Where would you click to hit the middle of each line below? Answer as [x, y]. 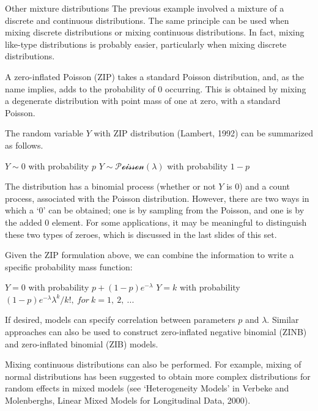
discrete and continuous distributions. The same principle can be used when [147, 20]
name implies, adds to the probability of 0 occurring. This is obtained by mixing [156, 88]
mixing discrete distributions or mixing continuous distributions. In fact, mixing [155, 32]
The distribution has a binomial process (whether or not [110, 186]
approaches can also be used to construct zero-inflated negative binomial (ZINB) [156, 332]
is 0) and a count [258, 186]
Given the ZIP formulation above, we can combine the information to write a [150, 255]
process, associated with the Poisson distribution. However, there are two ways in [157, 198]
